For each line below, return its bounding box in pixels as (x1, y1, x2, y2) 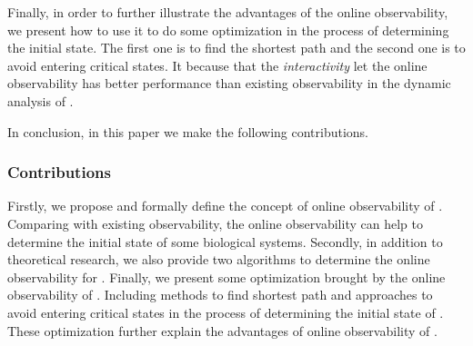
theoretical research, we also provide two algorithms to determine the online (7, 250, 430, 269)
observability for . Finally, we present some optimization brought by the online (7, 267, 446, 286)
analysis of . (7, 91, 74, 110)
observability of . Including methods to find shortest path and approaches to (7, 285, 433, 304)
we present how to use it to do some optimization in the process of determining (7, 20, 449, 39)
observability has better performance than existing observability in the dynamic (7, 74, 451, 93)
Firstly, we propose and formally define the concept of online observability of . (7, 196, 443, 215)
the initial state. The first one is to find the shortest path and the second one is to (7, 38, 466, 57)
